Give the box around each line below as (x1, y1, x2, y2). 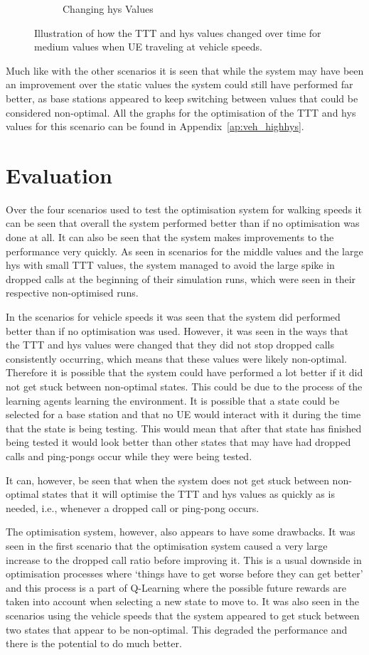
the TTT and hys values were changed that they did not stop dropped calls (6, 337, 334, 352)
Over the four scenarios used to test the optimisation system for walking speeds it (6, 201, 362, 216)
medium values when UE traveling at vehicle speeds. (34, 39, 262, 54)
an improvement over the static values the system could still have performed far (6, 77, 353, 92)
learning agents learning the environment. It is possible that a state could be (6, 393, 340, 408)
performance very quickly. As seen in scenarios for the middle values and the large (6, 243, 363, 258)
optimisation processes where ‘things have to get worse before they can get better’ (6, 566, 363, 581)
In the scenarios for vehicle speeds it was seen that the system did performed (6, 309, 341, 324)
